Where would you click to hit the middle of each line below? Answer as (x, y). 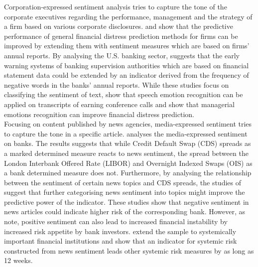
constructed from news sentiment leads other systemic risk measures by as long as (129, 250)
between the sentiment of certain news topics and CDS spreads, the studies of (123, 182)
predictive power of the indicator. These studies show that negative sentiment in (127, 201)
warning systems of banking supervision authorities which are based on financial (127, 65)
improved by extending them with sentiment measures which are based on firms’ (127, 46)
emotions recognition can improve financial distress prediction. (99, 114)
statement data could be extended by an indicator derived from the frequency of (127, 75)
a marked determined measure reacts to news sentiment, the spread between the (126, 153)
